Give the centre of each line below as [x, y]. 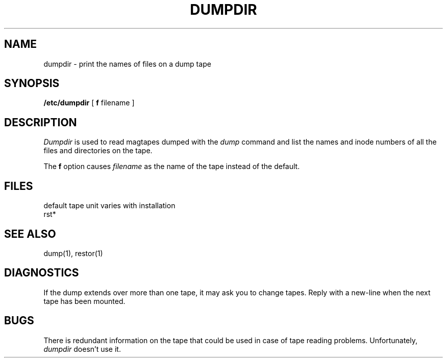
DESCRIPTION [41, 122]
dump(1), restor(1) [73, 253]
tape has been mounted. [84, 301]
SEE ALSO [30, 234]
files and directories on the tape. [98, 151]
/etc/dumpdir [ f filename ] [89, 103]
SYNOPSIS [32, 83]
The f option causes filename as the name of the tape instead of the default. [172, 166]
